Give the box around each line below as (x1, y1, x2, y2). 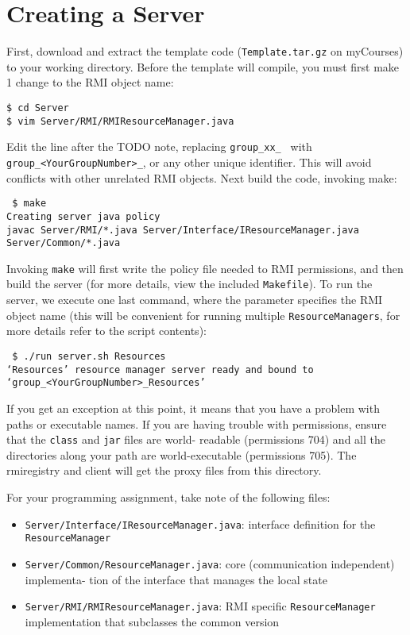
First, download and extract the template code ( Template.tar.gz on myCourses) (6, 43, 404, 60)
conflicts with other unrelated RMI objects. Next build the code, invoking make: (6, 169, 397, 186)
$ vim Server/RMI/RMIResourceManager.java (6, 115, 234, 127)
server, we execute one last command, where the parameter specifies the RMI (6, 291, 383, 308)
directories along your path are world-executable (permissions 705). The (6, 446, 357, 463)
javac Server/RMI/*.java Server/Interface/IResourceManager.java (6, 224, 359, 236)
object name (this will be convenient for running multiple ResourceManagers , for (6, 306, 400, 323)
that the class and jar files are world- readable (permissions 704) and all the (6, 431, 385, 448)
